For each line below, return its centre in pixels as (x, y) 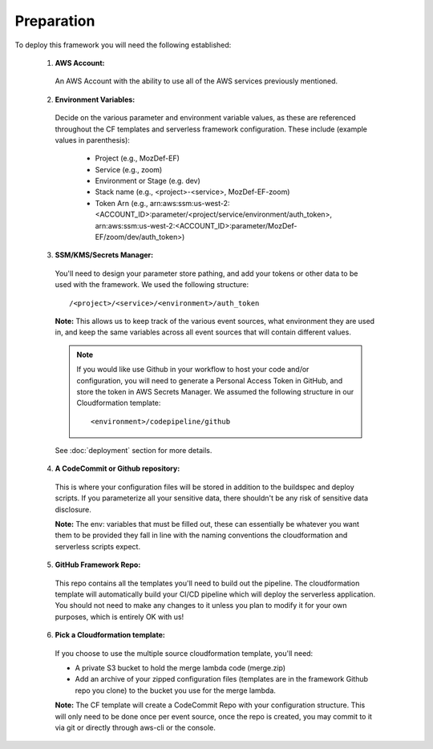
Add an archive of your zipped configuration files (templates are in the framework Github (222, 679)
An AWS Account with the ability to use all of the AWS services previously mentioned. (196, 81)
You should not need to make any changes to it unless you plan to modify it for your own (201, 605)
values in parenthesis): (92, 140)
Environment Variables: (95, 99)
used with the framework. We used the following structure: (152, 285)
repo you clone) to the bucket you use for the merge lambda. (176, 690)
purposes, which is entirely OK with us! (119, 617)
